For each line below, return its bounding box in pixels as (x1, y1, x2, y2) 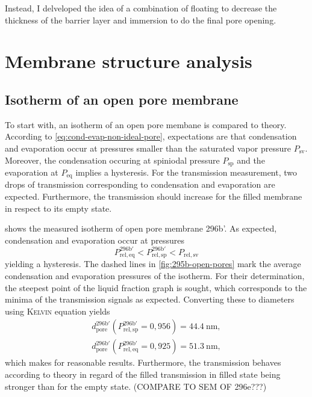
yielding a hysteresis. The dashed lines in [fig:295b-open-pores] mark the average (5, 257, 301, 270)
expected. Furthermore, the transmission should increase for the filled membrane (5, 190, 302, 203)
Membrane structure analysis (5, 49, 252, 73)
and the (237, 153, 265, 166)
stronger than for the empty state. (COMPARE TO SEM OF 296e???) (5, 380, 267, 392)
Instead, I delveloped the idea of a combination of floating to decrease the (5, 2, 277, 14)
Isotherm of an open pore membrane (5, 90, 239, 108)
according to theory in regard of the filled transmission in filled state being (5, 368, 281, 380)
